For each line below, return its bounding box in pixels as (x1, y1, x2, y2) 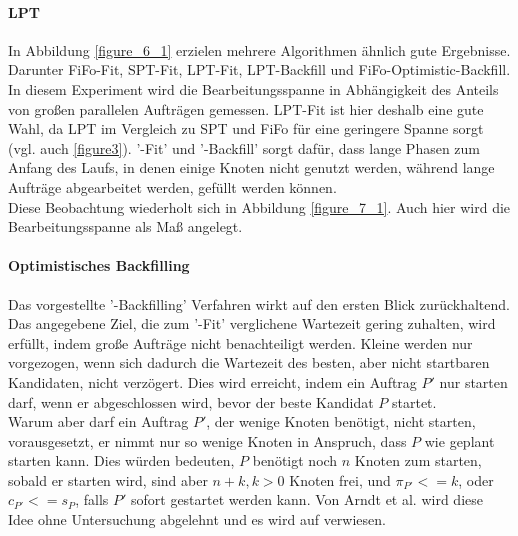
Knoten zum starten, (354, 450, 482, 471)
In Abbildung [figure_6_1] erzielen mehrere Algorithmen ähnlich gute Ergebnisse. (8, 39, 511, 60)
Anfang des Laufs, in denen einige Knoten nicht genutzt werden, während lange (8, 157, 495, 178)
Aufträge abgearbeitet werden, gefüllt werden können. (8, 176, 337, 197)
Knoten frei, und (289, 469, 391, 490)
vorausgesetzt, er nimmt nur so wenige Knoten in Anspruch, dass (8, 430, 407, 451)
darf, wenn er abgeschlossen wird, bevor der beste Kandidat (8, 391, 374, 412)
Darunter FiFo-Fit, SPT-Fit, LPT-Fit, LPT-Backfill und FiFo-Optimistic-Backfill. (8, 59, 511, 80)
